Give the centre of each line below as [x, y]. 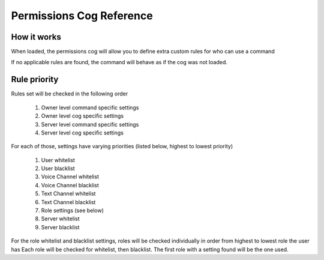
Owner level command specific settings [90, 107]
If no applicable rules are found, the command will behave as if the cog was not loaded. [119, 62]
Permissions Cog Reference [82, 16]
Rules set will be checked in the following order [70, 94]
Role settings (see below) [73, 211]
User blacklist [58, 169]
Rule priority [35, 80]
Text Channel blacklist [68, 202]
